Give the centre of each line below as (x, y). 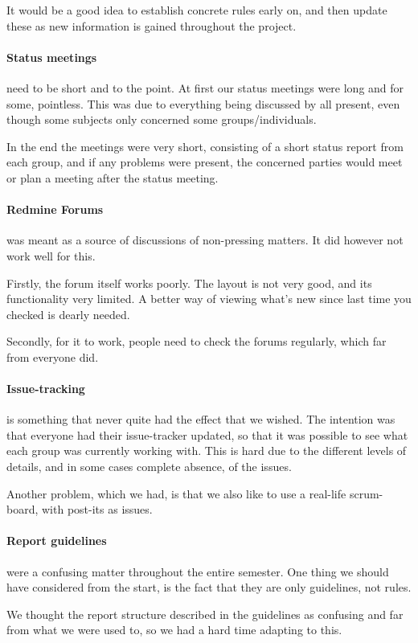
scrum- (366, 493)
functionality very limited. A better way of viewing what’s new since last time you (209, 299)
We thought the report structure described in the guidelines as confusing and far (205, 614)
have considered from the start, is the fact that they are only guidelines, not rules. (209, 587)
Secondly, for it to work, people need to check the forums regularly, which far (197, 341)
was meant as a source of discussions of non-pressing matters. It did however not (205, 240)
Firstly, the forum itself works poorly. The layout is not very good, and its (189, 283)
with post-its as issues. (97, 509)
